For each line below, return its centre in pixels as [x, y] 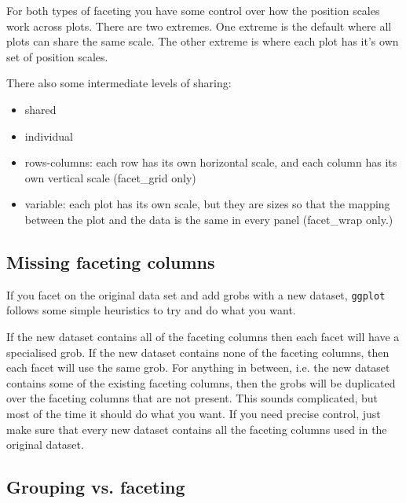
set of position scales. [57, 56]
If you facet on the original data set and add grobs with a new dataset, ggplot [196, 294]
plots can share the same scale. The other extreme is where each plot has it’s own [203, 41]
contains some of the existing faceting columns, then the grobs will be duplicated [201, 382]
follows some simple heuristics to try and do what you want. [151, 310]
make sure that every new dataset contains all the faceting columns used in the [197, 429]
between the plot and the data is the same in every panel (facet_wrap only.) [209, 219]
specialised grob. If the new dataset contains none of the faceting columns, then [198, 352]
